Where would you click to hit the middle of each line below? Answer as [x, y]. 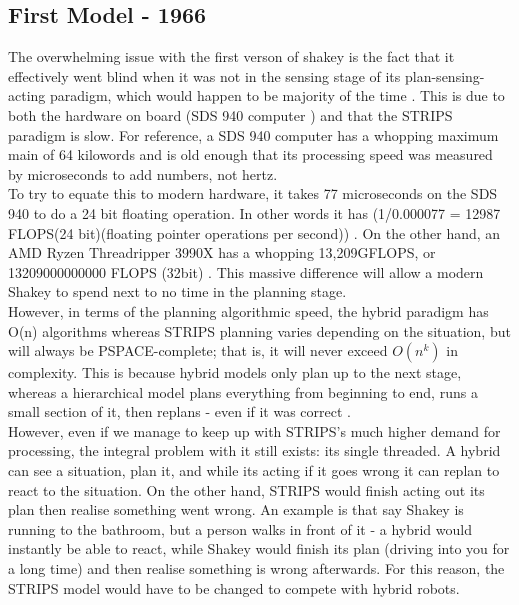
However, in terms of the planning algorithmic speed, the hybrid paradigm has [248, 310]
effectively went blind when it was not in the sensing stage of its [204, 75]
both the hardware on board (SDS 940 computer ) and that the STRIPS [230, 114]
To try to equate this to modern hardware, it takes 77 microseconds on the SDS [253, 193]
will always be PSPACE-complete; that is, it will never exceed [198, 350]
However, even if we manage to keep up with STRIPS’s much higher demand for [254, 430]
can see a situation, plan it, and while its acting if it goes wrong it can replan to [254, 470]
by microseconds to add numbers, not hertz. [143, 173]
